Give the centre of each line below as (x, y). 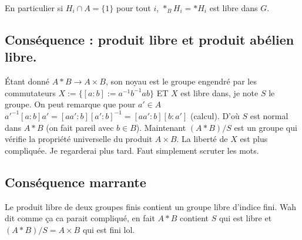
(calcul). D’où (215, 115)
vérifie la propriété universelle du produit (79, 139)
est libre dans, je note (219, 92)
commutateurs (30, 92)
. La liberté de (202, 139)
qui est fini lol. (109, 229)
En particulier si (34, 8)
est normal (269, 115)
